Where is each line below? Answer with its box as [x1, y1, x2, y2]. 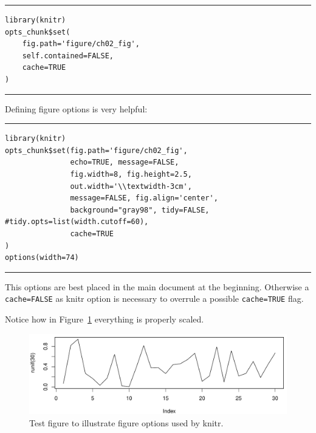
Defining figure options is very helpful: [5, 102, 148, 115]
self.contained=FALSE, [22, 51, 114, 60]
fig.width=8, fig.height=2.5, [70, 169, 192, 179]
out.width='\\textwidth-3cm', [70, 182, 192, 191]
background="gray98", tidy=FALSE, [70, 205, 210, 214]
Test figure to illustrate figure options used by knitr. [29, 416, 224, 429]
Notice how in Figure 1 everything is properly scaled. [5, 312, 204, 325]
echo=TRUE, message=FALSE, [70, 158, 179, 167]
